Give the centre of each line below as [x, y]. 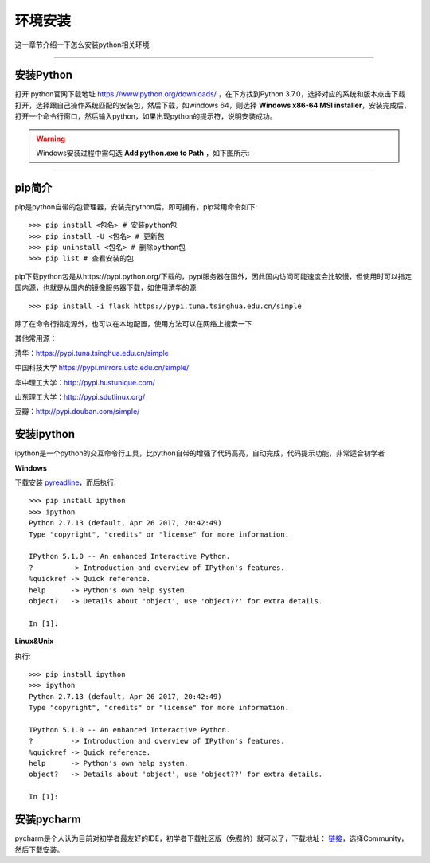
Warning [51, 139]
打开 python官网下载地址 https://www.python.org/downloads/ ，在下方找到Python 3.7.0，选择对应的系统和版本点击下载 [210, 94]
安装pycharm [48, 820]
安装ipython [45, 434]
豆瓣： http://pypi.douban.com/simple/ [77, 412]
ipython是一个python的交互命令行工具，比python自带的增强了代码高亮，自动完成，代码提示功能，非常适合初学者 [200, 453]
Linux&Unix [34, 642]
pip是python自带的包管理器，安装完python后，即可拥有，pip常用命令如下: [136, 206]
